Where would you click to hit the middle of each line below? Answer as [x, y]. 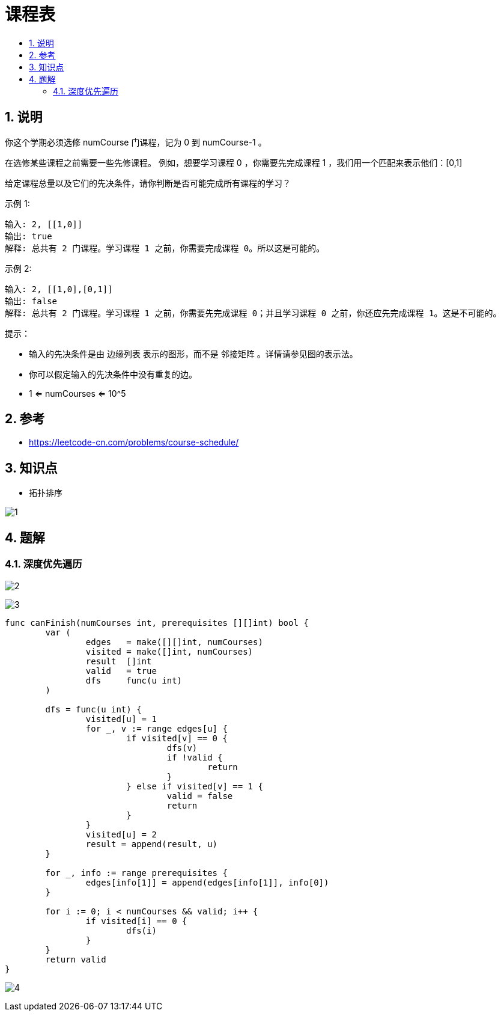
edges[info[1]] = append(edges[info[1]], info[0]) [207, 882]
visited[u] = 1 [121, 719]
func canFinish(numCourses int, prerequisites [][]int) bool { [157, 623]
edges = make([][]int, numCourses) [174, 642]
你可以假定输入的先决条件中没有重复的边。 [113, 374]
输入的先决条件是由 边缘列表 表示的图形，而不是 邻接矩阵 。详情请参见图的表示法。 [193, 353]
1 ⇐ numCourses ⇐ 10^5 [77, 393]
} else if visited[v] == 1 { [195, 786]
